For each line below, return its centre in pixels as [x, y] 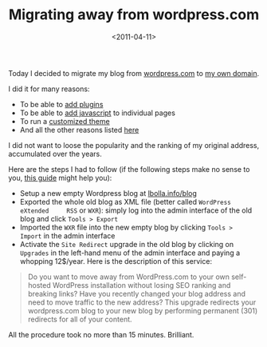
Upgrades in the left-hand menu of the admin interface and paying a [130, 253]
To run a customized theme [65, 121]
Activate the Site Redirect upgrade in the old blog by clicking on [126, 244]
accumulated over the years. [55, 154]
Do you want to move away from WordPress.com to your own [128, 277]
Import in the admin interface [67, 235]
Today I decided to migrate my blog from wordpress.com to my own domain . [134, 73]
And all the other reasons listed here [79, 130]
